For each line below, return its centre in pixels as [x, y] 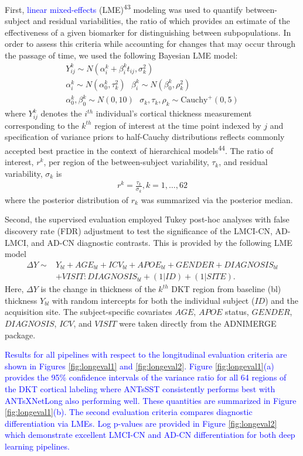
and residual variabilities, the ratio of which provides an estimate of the [161, 21]
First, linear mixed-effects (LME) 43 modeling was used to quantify [124, 8]
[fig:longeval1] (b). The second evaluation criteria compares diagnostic [129, 412]
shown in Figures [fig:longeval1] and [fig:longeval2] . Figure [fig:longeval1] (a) [139, 366]
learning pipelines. [37, 446]
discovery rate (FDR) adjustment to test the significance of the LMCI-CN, [139, 230]
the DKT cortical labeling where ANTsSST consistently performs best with [140, 388]
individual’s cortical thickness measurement [174, 113]
